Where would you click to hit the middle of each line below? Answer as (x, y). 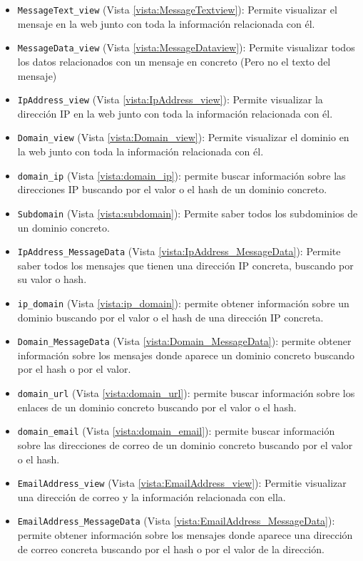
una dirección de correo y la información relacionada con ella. (152, 496)
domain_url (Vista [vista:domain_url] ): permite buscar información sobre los (186, 393)
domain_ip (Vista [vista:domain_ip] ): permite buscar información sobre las (181, 175)
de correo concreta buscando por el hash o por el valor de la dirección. (171, 549)
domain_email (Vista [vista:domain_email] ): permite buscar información (176, 431)
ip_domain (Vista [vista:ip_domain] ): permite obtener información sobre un (183, 303)
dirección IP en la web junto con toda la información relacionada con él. (175, 113)
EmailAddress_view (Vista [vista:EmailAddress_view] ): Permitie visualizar (182, 483)
